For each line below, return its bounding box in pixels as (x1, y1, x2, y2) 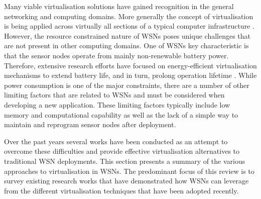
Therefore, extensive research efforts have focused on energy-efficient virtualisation (4, 60, 257, 70)
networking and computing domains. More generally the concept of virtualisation (4, 11, 253, 21)
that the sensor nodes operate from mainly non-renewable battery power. (4, 50, 229, 60)
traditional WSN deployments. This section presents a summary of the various (4, 155, 245, 166)
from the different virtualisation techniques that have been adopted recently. (4, 185, 239, 195)
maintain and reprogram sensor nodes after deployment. (4, 119, 176, 130)
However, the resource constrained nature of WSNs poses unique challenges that (4, 30, 251, 41)
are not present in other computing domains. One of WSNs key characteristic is (4, 40, 249, 51)
